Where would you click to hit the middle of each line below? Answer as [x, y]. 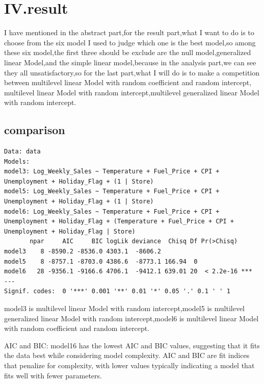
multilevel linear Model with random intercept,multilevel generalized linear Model [132, 92]
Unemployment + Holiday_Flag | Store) [70, 231]
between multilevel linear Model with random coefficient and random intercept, [128, 82]
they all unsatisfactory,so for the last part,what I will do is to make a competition [132, 72]
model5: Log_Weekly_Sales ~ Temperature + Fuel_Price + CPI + [112, 191]
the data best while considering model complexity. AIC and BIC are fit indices [127, 355]
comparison [35, 130]
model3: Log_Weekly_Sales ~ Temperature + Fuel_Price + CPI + [112, 172]
